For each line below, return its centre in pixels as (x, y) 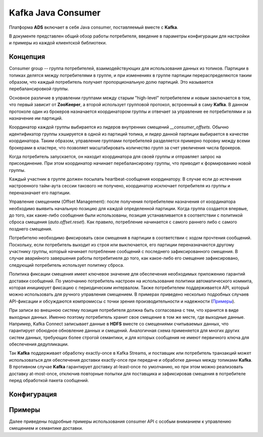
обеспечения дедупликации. (39, 344)
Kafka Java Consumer (55, 13)
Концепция (27, 57)
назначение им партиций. (36, 118)
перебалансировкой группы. (39, 89)
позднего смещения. (31, 229)
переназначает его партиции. (40, 193)
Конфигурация (33, 394)
